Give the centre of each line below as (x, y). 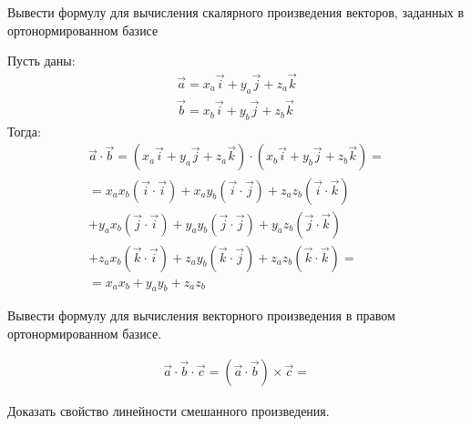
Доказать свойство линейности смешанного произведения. (169, 410)
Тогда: (24, 131)
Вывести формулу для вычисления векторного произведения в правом (201, 315)
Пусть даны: (41, 61)
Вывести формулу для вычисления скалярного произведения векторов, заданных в (236, 12)
